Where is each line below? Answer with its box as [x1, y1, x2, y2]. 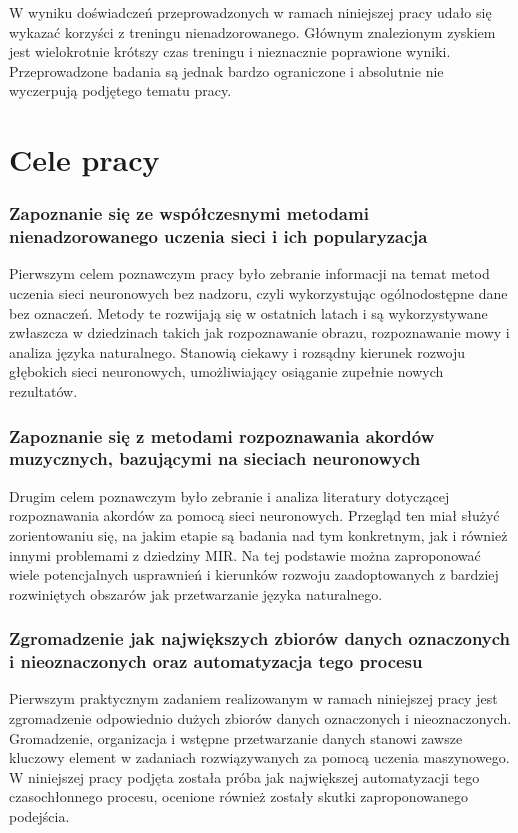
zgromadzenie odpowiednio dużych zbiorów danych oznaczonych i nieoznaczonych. [9, 708, 512, 729]
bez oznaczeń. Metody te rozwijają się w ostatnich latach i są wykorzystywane [9, 302, 488, 323]
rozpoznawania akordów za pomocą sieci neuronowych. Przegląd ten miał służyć [9, 505, 500, 526]
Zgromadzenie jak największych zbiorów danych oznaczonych [9, 626, 511, 651]
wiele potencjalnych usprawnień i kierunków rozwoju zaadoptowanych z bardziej [9, 564, 499, 585]
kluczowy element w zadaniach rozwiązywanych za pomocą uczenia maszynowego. [9, 747, 510, 768]
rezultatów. [9, 381, 78, 402]
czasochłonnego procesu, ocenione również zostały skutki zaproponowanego [9, 786, 468, 807]
